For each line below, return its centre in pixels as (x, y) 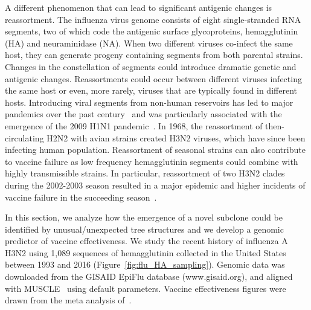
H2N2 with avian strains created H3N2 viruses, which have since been (176, 137)
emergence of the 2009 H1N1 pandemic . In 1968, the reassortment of (134, 125)
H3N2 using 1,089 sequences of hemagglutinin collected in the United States (146, 252)
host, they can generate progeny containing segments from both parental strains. (154, 55)
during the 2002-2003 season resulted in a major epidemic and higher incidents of (155, 185)
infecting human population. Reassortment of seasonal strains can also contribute (155, 150)
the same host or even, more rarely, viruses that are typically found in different (151, 90)
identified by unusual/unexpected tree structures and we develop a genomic (144, 229)
